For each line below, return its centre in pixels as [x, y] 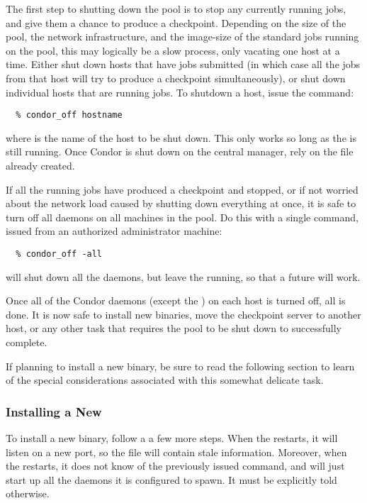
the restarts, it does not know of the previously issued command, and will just [175, 466]
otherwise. [28, 493]
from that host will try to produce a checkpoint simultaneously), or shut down [176, 78]
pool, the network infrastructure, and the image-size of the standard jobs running [182, 37]
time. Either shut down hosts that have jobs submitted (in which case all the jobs [183, 64]
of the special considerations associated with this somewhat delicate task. [165, 380]
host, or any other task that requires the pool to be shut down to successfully [174, 328]
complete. [27, 342]
